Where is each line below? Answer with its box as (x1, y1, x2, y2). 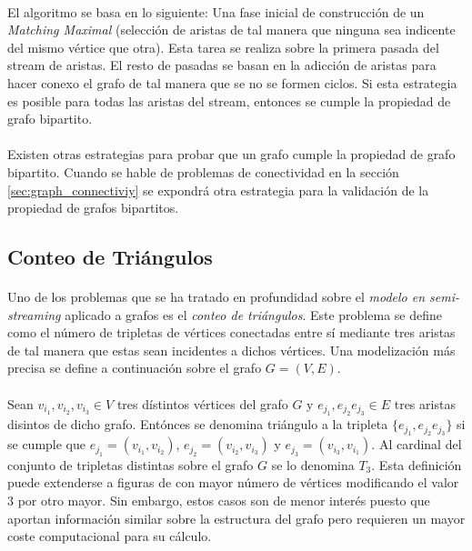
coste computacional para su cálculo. (7, 526, 212, 546)
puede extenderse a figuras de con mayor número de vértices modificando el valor (7, 473, 459, 492)
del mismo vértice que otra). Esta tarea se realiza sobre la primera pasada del (7, 37, 439, 56)
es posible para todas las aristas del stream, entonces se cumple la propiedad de (7, 91, 451, 110)
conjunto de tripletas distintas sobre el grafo (7, 455, 254, 474)
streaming (7, 305, 61, 324)
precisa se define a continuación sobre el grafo (7, 358, 262, 377)
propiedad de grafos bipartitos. (7, 198, 179, 217)
